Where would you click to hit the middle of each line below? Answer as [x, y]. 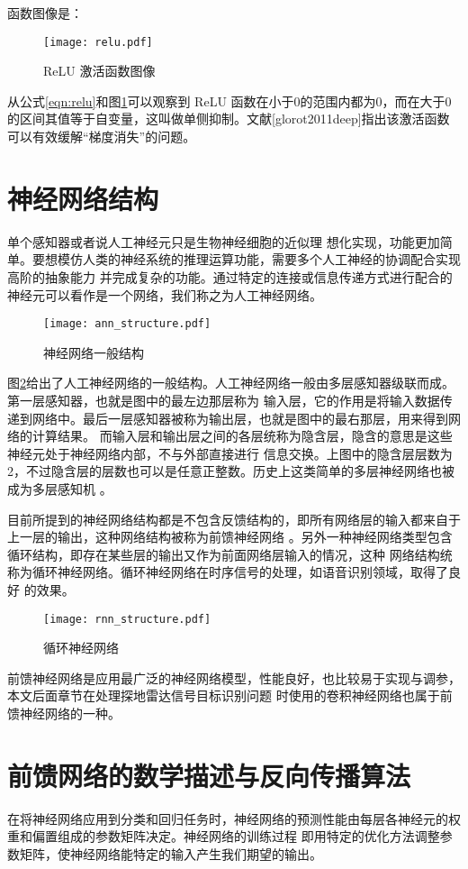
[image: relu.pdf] [98, 42]
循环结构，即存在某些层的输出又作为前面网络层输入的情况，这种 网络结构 [224, 554]
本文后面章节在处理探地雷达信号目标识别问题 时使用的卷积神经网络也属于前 [230, 695]
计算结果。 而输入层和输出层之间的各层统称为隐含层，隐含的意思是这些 [242, 436]
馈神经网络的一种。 [64, 713]
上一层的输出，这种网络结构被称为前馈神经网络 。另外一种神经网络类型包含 [230, 537]
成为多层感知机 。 [60, 488]
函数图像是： [45, 13]
